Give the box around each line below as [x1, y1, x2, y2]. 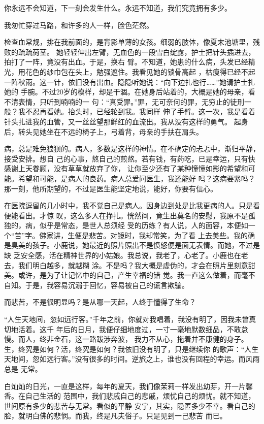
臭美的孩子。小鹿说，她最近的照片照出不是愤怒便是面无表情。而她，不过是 [11, 240, 260, 250]
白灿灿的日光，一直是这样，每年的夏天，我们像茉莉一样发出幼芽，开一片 [4, 380, 246, 391]
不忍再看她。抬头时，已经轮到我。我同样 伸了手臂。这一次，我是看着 [25, 106, 255, 117]
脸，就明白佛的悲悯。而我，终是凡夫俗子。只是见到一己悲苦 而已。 [4, 410, 227, 421]
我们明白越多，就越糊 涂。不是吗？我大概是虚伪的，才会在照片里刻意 [18, 259, 248, 270]
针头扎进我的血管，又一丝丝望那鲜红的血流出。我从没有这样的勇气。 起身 [4, 116, 248, 126]
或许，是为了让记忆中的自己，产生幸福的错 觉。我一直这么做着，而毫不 [18, 270, 255, 280]
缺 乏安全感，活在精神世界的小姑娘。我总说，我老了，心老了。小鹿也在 [4, 250, 241, 260]
